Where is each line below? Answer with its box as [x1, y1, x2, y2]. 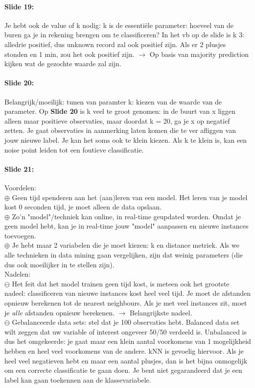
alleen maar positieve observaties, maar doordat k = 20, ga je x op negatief [4, 115, 230, 126]
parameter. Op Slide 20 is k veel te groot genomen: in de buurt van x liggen [4, 106, 236, 116]
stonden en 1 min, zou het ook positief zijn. [4, 49, 135, 59]
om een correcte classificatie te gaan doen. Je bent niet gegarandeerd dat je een [4, 365, 242, 375]
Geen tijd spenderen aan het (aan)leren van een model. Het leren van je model [12, 192, 248, 202]
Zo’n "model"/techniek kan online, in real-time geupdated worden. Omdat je [12, 211, 241, 221]
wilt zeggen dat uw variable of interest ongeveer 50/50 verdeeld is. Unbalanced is [4, 326, 247, 336]
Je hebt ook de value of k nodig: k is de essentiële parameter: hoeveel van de [4, 20, 233, 30]
